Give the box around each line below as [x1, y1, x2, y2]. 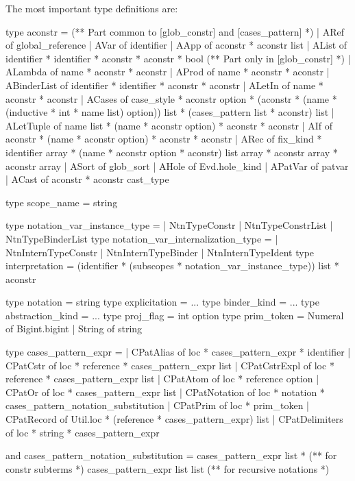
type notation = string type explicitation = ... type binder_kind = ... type [5, 295, 319, 309]
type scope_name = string [5, 195, 118, 209]
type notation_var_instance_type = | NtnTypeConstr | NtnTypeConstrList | [5, 218, 333, 232]
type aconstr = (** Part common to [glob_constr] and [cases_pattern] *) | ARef [5, 24, 344, 38]
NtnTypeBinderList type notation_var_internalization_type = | [5, 231, 278, 245]
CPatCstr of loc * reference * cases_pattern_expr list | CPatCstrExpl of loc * [5, 358, 334, 372]
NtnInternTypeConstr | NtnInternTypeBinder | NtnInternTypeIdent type [5, 245, 315, 259]
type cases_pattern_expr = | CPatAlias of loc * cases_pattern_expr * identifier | [5, 345, 351, 359]
